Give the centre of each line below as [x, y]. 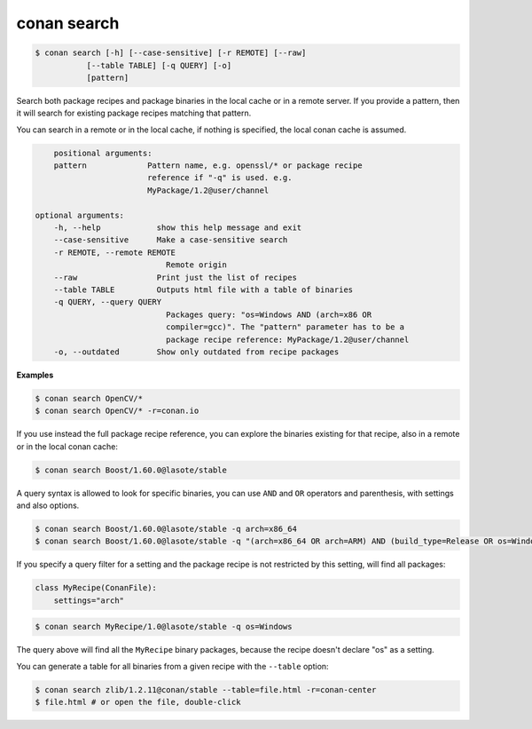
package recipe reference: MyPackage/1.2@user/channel [287, 339]
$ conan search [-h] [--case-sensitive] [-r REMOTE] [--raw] [171, 53]
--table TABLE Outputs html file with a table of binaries [203, 289]
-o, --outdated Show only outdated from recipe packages [196, 352]
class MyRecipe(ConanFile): [96, 588]
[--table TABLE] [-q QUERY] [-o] [159, 65]
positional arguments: [103, 153]
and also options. [48, 505]
